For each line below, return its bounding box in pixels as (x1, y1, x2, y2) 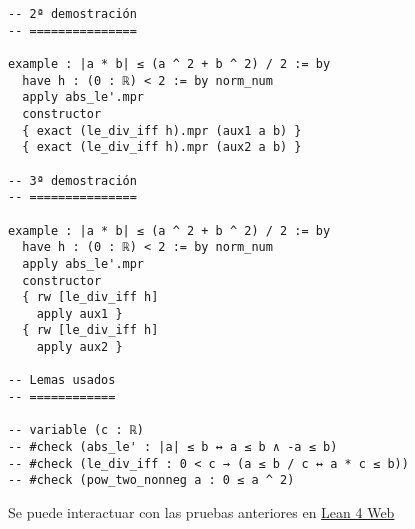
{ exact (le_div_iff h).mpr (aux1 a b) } (22, 123, 302, 138)
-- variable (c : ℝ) (8, 423, 145, 438)
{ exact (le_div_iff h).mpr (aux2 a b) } (22, 140, 302, 155)
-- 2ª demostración (8, 7, 137, 21)
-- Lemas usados (8, 373, 116, 388)
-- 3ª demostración (8, 173, 137, 188)
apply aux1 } (36, 306, 123, 321)
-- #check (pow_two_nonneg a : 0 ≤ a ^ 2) (8, 473, 295, 488)
